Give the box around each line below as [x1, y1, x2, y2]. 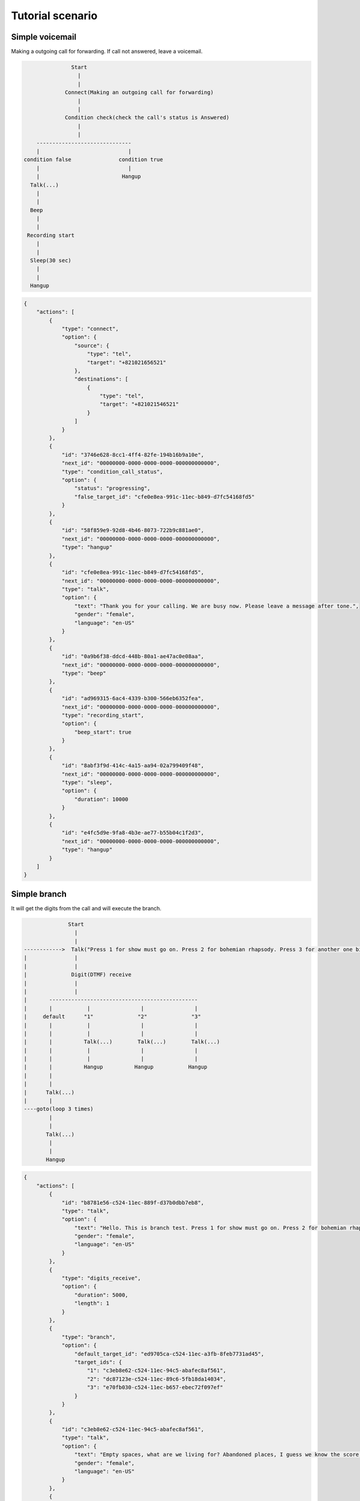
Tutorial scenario [11, 9, 98, 22]
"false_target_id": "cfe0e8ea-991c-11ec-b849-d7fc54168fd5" [74, 493, 255, 500]
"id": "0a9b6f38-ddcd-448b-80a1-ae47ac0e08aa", [61, 653, 205, 660]
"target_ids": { [74, 1359, 122, 1365]
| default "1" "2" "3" [23, 1013, 201, 1020]
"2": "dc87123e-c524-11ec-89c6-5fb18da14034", [87, 1376, 227, 1382]
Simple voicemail [11, 32, 77, 42]
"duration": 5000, [74, 1291, 128, 1298]
